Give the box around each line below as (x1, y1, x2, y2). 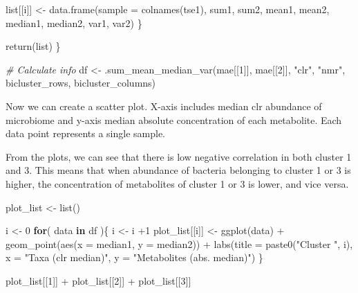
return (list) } (6, 39, 61, 53)
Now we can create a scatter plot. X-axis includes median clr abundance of (6, 98, 322, 113)
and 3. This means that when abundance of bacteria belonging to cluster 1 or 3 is (6, 163, 351, 177)
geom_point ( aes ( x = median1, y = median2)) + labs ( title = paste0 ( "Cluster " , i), (6, 236, 353, 251)
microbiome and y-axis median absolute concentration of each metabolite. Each (6, 112, 342, 127)
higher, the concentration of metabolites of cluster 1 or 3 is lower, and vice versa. (6, 176, 349, 190)
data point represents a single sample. (6, 126, 165, 141)
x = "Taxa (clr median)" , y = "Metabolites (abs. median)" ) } (6, 250, 263, 265)
